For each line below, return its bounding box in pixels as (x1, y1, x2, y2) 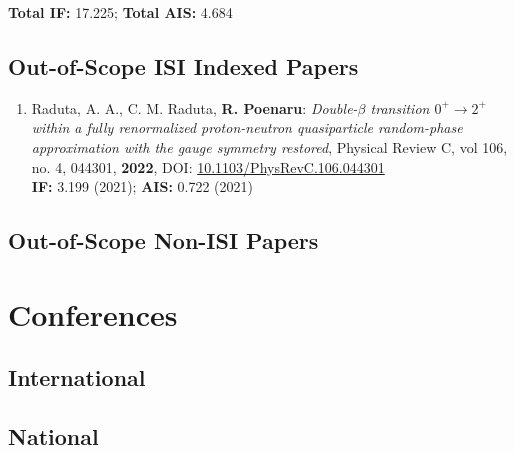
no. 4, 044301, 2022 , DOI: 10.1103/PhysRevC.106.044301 (31, 156, 385, 177)
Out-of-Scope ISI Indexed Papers (8, 50, 359, 81)
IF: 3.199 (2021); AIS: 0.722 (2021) (31, 176, 253, 197)
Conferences (8, 293, 178, 334)
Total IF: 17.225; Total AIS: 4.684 (8, 2, 233, 22)
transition (370, 97, 430, 118)
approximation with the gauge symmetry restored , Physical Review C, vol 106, (31, 136, 508, 157)
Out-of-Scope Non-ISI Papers (8, 225, 319, 256)
